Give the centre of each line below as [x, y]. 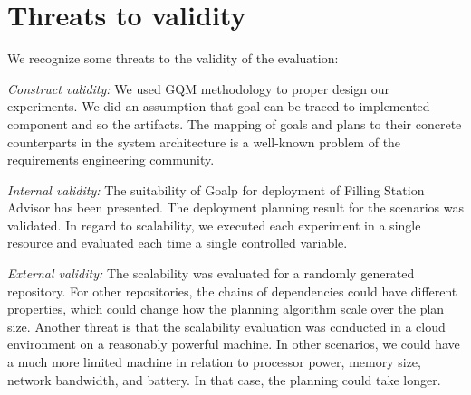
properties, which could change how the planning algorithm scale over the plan [226, 309]
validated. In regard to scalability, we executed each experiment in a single [214, 225]
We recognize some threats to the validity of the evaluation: [173, 58]
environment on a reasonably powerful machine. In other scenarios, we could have [234, 344]
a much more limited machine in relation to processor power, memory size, [214, 362]
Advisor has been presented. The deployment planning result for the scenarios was [235, 207]
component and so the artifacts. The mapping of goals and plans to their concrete [235, 123]
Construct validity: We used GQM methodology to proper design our [199, 88]
